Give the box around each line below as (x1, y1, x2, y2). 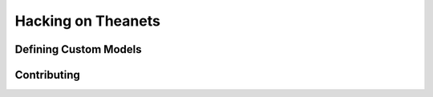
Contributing (14, 68, 80, 82)
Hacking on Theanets (14, 12, 160, 30)
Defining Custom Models (14, 42, 142, 56)
